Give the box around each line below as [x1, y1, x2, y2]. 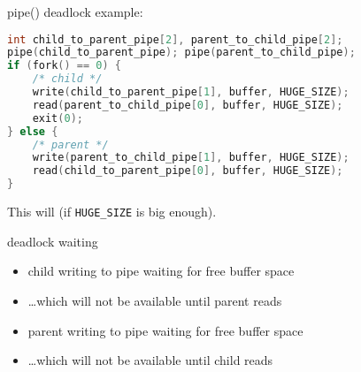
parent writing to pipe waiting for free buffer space [27, 321, 303, 339]
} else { [7, 125, 58, 138]
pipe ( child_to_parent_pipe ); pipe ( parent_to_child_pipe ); [7, 46, 356, 59]
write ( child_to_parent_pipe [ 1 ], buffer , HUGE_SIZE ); [32, 86, 349, 99]
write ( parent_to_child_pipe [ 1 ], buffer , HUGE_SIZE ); [32, 151, 349, 164]
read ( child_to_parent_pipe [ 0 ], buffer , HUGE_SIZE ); [32, 164, 343, 178]
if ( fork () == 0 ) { [7, 59, 121, 72]
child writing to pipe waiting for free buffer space [27, 262, 295, 280]
